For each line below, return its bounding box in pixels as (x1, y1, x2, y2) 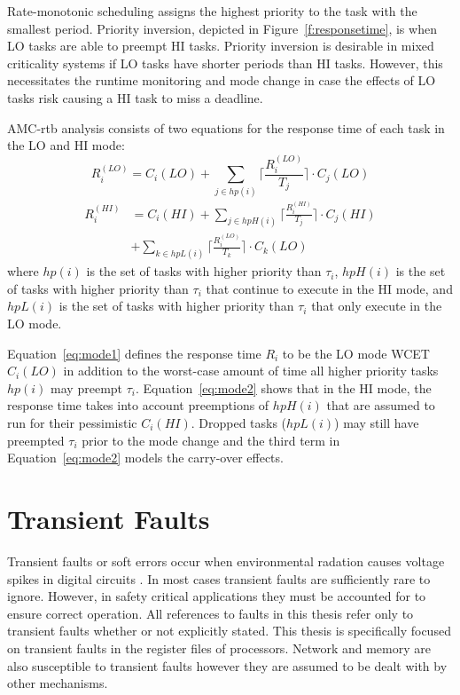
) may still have (334, 414, 419, 432)
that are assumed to (326, 396, 435, 415)
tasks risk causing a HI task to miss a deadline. (7, 88, 263, 107)
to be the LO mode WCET (282, 344, 430, 362)
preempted (7, 430, 65, 449)
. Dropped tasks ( (191, 414, 287, 432)
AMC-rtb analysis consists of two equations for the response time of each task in (7, 118, 445, 137)
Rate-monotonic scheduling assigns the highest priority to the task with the (7, 2, 417, 20)
